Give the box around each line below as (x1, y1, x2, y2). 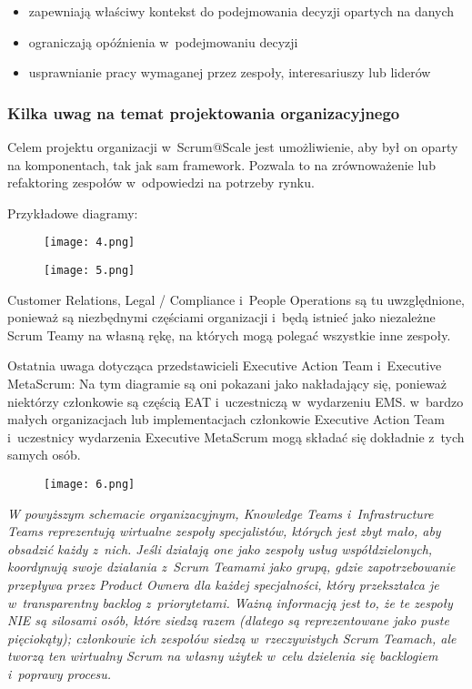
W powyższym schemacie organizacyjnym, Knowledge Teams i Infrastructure (7, 503, 434, 522)
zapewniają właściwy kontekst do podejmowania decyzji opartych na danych (28, 2, 455, 20)
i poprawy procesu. (7, 664, 112, 684)
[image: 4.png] (44, 236, 136, 249)
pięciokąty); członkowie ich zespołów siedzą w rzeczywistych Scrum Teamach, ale (7, 628, 457, 647)
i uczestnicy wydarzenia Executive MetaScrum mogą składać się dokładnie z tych (7, 427, 465, 446)
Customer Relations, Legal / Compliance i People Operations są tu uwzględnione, (7, 289, 466, 309)
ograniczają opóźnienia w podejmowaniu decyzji (28, 32, 298, 51)
